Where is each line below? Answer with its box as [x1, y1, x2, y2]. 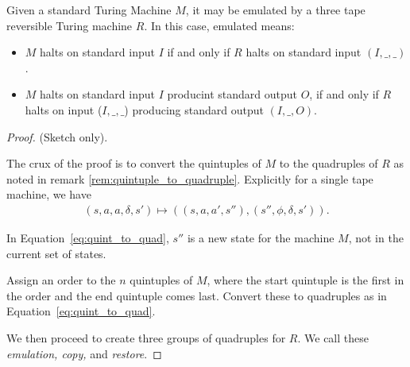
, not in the [348, 229, 404, 245]
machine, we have [6, 186, 91, 203]
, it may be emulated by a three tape [185, 2, 366, 17]
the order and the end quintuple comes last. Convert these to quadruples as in [6, 287, 387, 303]
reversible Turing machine [6, 17, 133, 33]
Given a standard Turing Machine [6, 2, 172, 17]
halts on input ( [25, 101, 102, 118]
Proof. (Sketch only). [6, 128, 108, 145]
